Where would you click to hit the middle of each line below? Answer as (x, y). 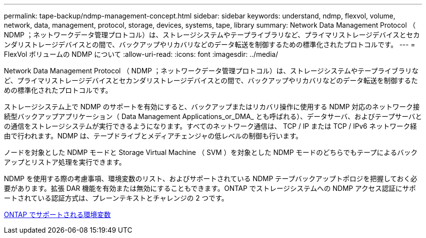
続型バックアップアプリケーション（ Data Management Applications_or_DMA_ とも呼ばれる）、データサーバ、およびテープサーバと (213, 116)
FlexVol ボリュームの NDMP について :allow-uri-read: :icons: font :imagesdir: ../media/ (141, 54)
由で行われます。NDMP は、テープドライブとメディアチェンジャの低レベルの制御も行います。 (153, 136)
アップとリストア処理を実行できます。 (65, 162)
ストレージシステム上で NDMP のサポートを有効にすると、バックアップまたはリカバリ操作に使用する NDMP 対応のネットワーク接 (212, 107)
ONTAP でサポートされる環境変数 (57, 214)
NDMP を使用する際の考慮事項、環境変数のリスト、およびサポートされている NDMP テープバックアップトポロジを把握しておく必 (211, 178)
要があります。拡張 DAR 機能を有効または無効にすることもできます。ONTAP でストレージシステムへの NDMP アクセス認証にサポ (210, 188)
